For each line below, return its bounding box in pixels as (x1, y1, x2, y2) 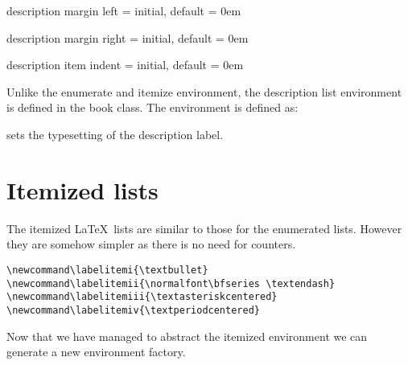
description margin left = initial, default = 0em (6, 2, 241, 18)
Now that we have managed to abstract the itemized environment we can (6, 327, 368, 344)
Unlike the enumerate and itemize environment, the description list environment (6, 83, 402, 100)
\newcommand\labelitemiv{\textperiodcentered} (6, 304, 260, 316)
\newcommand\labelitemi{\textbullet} (6, 264, 208, 276)
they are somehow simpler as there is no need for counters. (6, 236, 296, 252)
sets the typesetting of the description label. (6, 125, 224, 142)
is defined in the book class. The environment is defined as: (6, 99, 299, 116)
